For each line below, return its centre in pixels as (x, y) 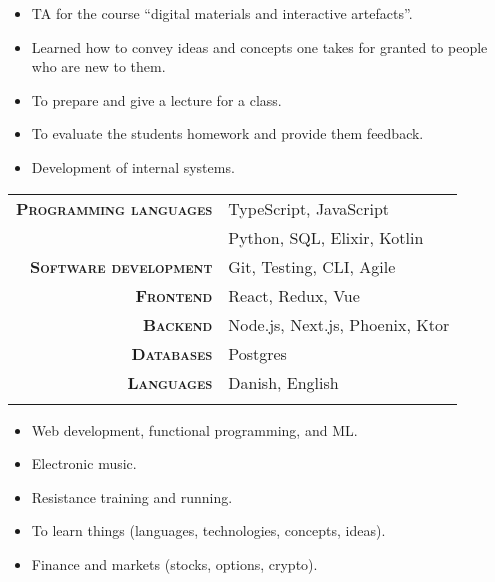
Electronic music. (84, 463)
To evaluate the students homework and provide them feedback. (227, 133)
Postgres (257, 353)
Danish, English (283, 382)
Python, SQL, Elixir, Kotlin (326, 237)
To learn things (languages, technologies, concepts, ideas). (208, 530)
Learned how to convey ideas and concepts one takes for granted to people (259, 46)
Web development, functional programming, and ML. (194, 429)
